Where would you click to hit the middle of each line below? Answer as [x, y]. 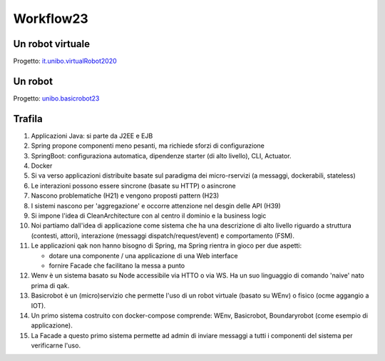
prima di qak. [50, 285]
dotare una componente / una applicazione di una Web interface [143, 255]
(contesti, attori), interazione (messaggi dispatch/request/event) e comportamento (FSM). [163, 235]
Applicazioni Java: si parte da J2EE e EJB [92, 136]
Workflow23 [51, 19]
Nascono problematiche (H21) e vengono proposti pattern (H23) [125, 195]
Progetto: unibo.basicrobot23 [56, 98]
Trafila [28, 119]
